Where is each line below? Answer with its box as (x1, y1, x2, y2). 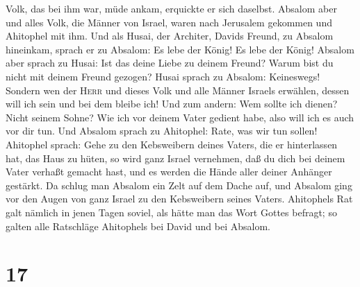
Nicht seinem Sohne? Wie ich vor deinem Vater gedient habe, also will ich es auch (6, 110, 354, 124)
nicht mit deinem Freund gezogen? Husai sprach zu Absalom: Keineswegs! (6, 69, 320, 83)
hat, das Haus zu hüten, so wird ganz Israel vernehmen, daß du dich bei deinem (6, 150, 345, 165)
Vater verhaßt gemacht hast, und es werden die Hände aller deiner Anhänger (6, 164, 332, 179)
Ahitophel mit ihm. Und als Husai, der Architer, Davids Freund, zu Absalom (6, 28, 334, 43)
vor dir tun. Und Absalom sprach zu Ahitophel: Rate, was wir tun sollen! (6, 123, 318, 138)
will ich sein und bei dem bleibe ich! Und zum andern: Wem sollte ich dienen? (6, 96, 338, 111)
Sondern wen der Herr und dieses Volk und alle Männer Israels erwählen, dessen (6, 82, 350, 97)
